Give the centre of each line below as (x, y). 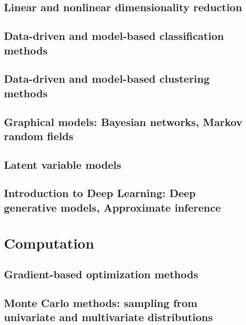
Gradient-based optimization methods (101, 274)
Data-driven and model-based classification (114, 36)
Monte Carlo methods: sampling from (101, 302)
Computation (49, 243)
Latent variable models (63, 164)
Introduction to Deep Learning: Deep (100, 193)
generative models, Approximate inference (112, 207)
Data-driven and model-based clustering (107, 79)
